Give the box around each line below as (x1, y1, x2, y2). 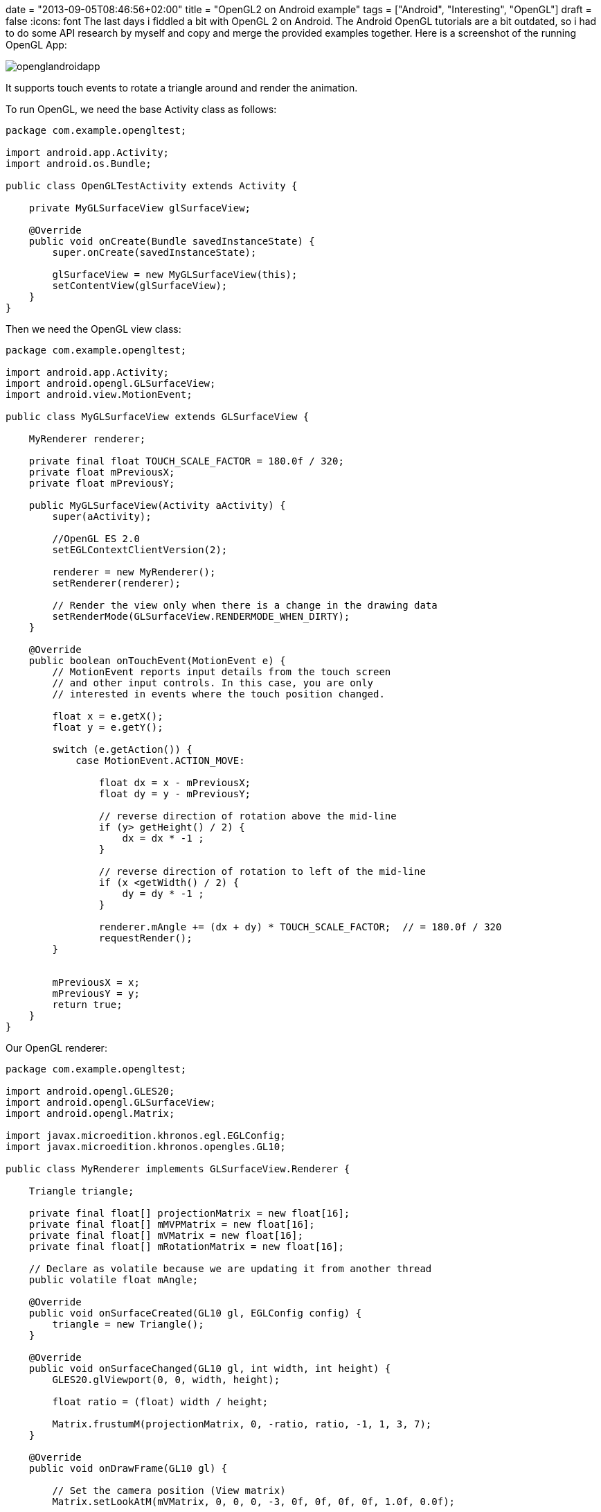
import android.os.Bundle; (6, 158, 152, 169)
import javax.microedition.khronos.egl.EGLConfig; (6, 1130, 286, 1141)
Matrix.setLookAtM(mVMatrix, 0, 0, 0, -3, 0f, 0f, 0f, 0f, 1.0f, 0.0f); (52, 1496, 456, 1507)
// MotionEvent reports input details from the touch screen (52, 666, 391, 677)
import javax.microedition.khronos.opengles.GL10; (6, 1141, 286, 1152)
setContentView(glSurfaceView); (52, 280, 228, 291)
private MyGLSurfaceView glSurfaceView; (28, 202, 251, 214)
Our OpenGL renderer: (6, 1042, 107, 1054)
